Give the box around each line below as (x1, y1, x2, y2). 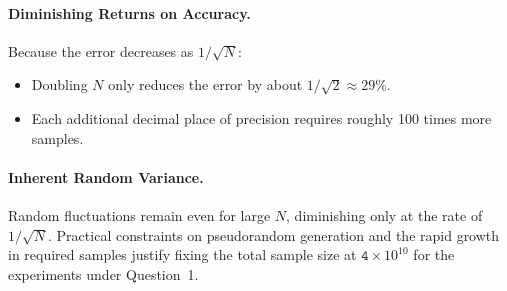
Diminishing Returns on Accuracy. (8, 2, 251, 23)
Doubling (31, 74, 88, 95)
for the (413, 244, 455, 265)
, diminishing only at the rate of (286, 204, 483, 225)
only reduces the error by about (108, 74, 303, 95)
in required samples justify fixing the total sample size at (8, 244, 357, 265)
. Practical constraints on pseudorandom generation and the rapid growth (48, 224, 500, 245)
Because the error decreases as (8, 40, 194, 61)
